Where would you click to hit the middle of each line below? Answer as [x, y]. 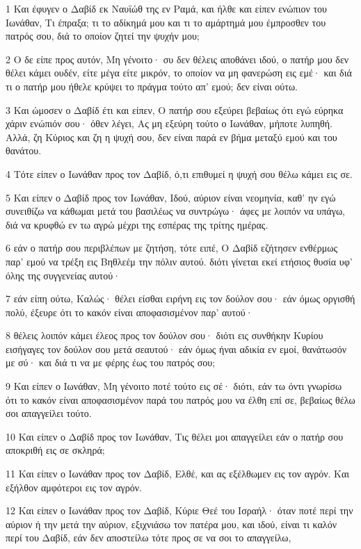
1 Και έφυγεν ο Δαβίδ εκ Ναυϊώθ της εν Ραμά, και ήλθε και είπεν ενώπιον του [166, 8]
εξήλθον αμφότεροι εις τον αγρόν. [74, 487]
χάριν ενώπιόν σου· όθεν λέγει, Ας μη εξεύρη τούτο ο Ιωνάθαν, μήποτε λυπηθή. [169, 123]
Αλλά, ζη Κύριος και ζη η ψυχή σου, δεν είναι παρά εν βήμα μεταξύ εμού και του [171, 137]
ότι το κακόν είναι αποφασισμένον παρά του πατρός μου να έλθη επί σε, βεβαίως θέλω [180, 399]
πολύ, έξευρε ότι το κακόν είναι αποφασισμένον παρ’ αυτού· [129, 312]
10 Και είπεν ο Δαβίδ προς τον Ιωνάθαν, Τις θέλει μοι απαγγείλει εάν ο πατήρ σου [175, 436]
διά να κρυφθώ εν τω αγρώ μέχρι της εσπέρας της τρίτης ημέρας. [137, 224]
